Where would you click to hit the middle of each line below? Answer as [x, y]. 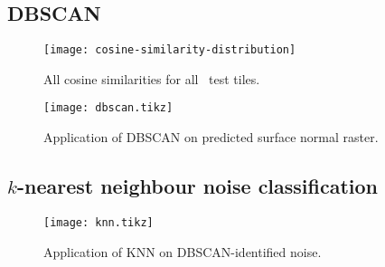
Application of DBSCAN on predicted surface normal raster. [211, 137]
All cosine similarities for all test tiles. [152, 78]
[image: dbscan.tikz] [108, 108]
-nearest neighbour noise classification [197, 186]
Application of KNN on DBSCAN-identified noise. [183, 251]
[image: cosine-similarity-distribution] [170, 50]
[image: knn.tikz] [99, 222]
